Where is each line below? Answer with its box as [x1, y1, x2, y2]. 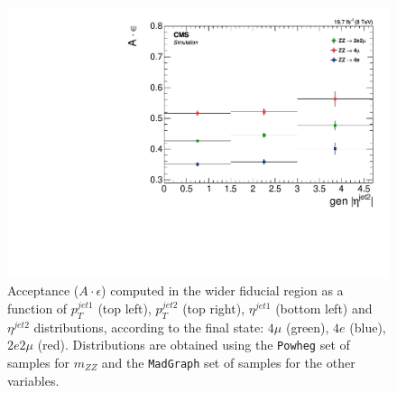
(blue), [349, 317, 386, 336]
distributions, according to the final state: [33, 317, 264, 336]
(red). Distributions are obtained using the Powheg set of [37, 335, 350, 354]
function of [7, 298, 68, 317]
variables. [7, 370, 60, 389]
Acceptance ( [7, 281, 79, 300]
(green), [285, 317, 329, 336]
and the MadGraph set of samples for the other [101, 352, 355, 371]
